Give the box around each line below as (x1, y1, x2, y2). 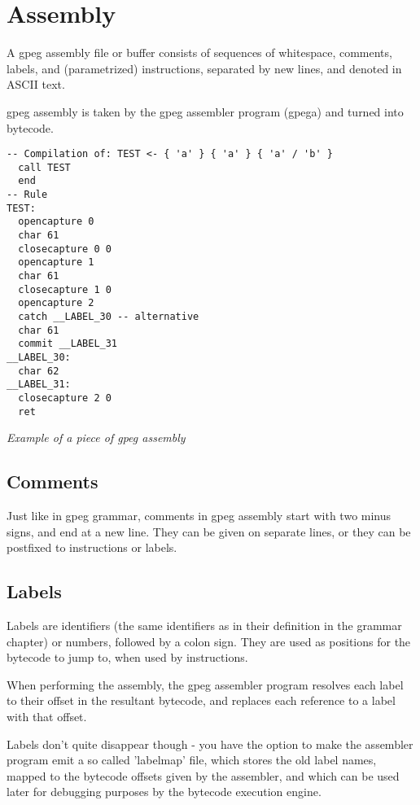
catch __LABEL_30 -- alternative (18, 310, 199, 322)
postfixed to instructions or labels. (7, 539, 177, 556)
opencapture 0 (18, 216, 94, 228)
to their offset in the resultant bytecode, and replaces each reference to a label (7, 692, 396, 709)
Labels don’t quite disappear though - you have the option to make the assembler (7, 735, 413, 752)
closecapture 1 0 (18, 283, 112, 295)
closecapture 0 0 (18, 243, 112, 255)
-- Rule (7, 189, 48, 201)
